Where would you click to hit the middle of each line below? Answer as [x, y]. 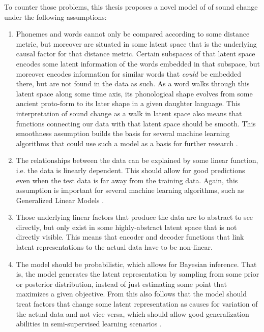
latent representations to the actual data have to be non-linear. [114, 247]
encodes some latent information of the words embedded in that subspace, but [138, 63]
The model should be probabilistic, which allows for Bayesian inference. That [136, 264]
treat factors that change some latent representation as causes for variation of [137, 304]
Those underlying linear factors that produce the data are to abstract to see [135, 217]
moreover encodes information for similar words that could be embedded [129, 73]
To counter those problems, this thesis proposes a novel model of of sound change [131, 7]
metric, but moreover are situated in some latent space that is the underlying [136, 43]
